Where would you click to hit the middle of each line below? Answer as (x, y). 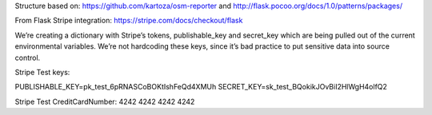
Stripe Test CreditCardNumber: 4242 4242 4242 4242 (105, 101)
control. (28, 57)
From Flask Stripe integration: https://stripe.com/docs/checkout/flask (129, 21)
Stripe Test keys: (42, 72)
